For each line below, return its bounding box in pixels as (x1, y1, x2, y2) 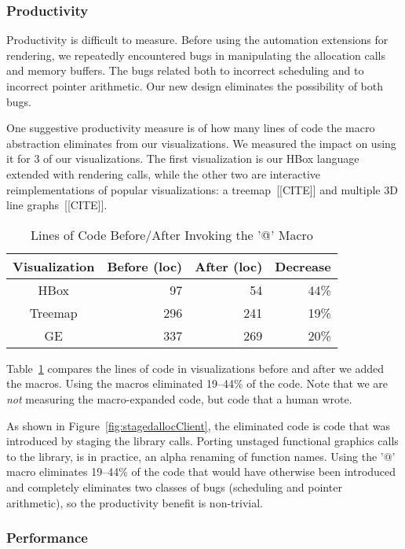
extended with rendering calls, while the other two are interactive (6, 165, 321, 182)
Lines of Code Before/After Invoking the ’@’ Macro (30, 225, 313, 244)
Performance (6, 528, 88, 547)
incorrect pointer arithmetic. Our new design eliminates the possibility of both (6, 78, 384, 94)
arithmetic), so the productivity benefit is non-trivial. (6, 494, 263, 510)
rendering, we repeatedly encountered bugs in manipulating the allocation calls (6, 46, 385, 63)
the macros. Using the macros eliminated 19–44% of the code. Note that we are (6, 375, 388, 392)
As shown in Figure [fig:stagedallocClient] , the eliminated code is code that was (6, 417, 391, 433)
